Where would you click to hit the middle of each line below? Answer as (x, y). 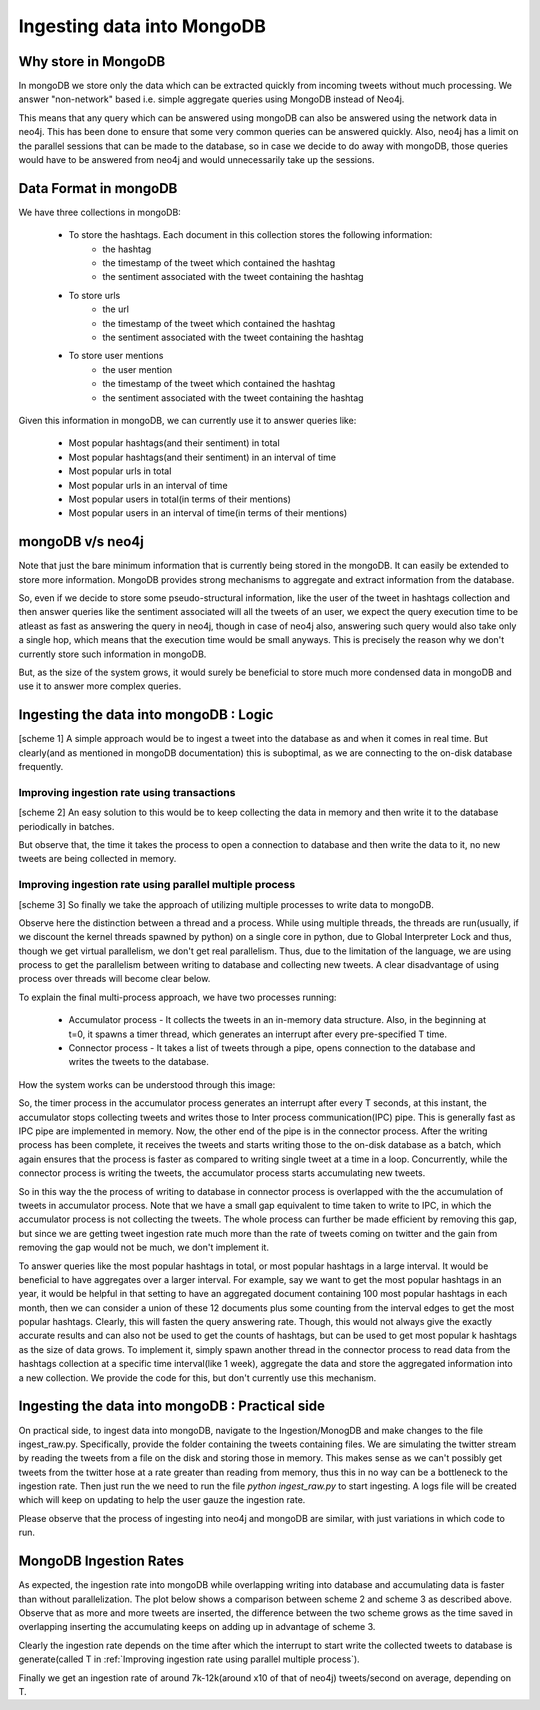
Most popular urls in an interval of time (148, 485)
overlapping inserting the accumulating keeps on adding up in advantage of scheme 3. (197, 1627)
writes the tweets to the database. (139, 1062)
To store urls (94, 295)
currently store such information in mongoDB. (112, 654)
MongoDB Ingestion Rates (101, 1561)
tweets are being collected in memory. (97, 859)
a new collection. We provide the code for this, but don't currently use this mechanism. (197, 1377)
